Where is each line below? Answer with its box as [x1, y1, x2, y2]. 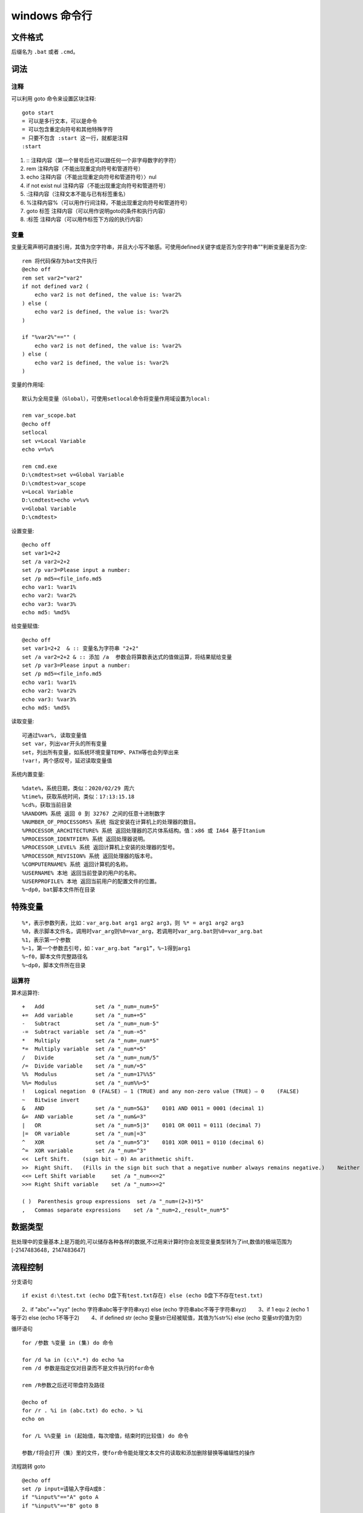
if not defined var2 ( [22, 283, 90, 290]
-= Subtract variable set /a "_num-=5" [22, 1029, 146, 1035]
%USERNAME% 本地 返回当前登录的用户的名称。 [22, 869, 140, 876]
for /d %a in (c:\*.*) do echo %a [22, 1356, 124, 1363]
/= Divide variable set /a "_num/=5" [22, 1063, 146, 1069]
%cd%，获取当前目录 [22, 802, 72, 809]
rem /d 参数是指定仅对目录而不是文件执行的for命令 [22, 1365, 155, 1371]
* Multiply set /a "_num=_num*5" [22, 1037, 160, 1044]
